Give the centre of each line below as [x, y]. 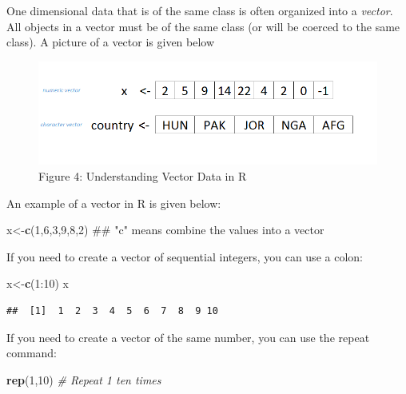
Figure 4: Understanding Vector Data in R [143, 175]
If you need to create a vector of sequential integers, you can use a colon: [185, 256]
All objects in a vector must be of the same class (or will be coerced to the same [203, 26]
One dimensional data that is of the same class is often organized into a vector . [200, 10]
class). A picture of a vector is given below [111, 42]
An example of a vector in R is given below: [114, 203]
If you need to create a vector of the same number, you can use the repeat [188, 337]
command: [32, 353]
